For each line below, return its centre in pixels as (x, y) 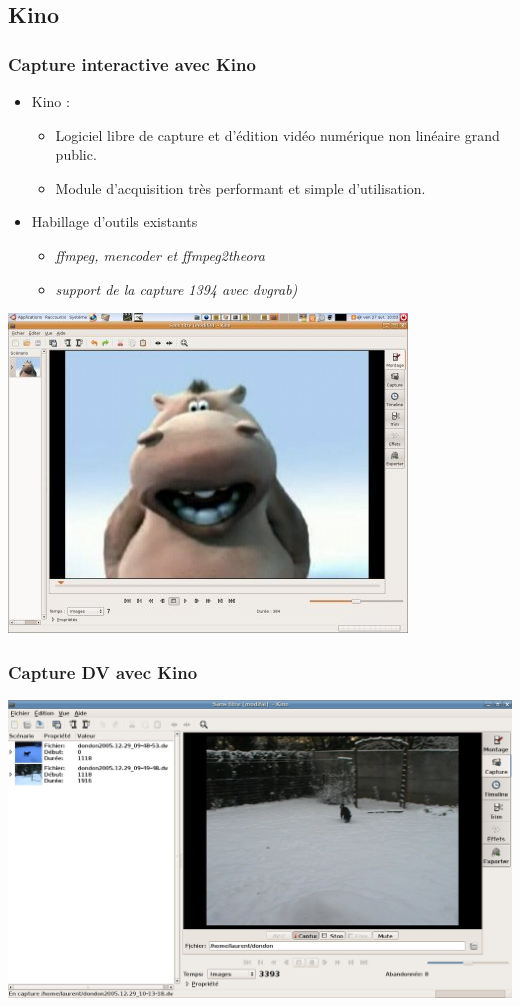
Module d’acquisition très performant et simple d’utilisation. (240, 187)
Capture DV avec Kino (103, 671)
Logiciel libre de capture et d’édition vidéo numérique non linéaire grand (277, 134)
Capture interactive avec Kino (132, 63)
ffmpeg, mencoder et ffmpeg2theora (160, 254)
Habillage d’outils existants (114, 221)
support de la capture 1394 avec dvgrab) (176, 288)
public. (76, 154)
